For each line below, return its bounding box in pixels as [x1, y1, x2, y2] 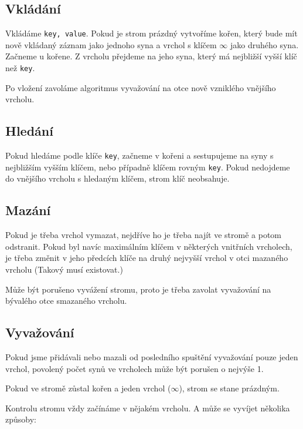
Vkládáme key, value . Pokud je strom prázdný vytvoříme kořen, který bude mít [5, 27, 298, 39]
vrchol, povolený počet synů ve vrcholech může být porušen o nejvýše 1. [5, 362, 264, 374]
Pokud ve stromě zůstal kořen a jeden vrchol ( [5, 382, 171, 394]
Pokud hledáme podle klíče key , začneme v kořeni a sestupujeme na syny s [5, 149, 274, 162]
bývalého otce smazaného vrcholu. [5, 294, 127, 307]
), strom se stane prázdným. [179, 382, 280, 394]
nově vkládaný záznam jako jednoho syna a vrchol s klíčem [5, 38, 217, 51]
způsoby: [5, 413, 36, 425]
